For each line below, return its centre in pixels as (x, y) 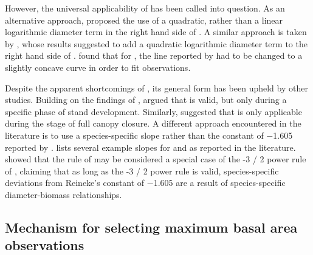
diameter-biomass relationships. (64, 194)
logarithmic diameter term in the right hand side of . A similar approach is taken (156, 32)
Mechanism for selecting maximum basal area (151, 227)
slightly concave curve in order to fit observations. (98, 67)
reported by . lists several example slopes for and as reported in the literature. (150, 147)
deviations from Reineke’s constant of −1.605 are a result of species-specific (145, 183)
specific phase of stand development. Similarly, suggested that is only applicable (153, 111)
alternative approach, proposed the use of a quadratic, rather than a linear (144, 20)
